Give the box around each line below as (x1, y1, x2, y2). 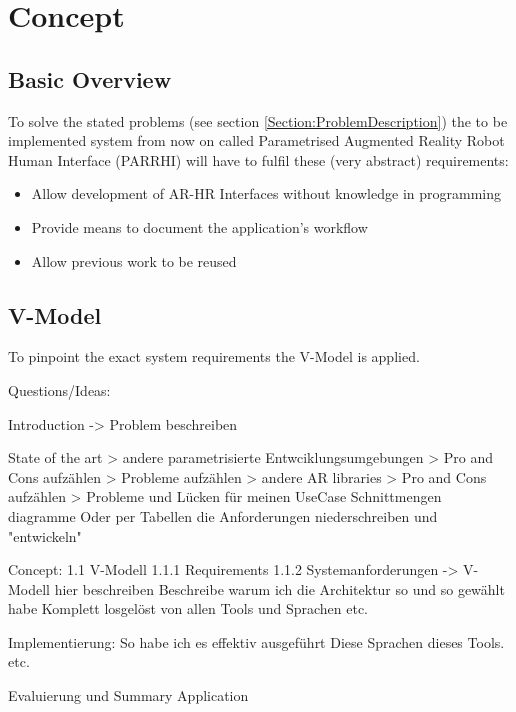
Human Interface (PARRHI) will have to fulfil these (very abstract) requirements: (8, 149, 509, 170)
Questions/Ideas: (8, 379, 111, 400)
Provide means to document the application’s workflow (31, 216, 368, 237)
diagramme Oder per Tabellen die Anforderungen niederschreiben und (8, 505, 438, 526)
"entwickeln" (8, 525, 82, 546)
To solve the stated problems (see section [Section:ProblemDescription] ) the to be (8, 110, 508, 131)
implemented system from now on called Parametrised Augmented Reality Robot (8, 130, 505, 151)
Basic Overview (8, 63, 172, 94)
